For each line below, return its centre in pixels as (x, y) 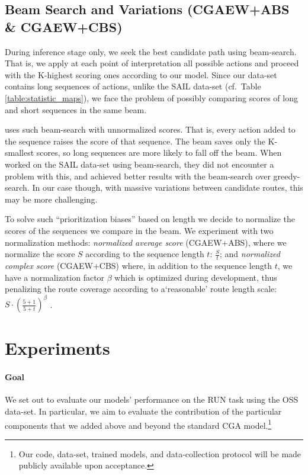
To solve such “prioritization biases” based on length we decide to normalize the (150, 219)
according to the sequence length (145, 254)
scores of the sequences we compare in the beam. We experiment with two (139, 230)
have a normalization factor (55, 277)
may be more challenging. (51, 199)
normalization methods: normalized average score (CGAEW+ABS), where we (146, 242)
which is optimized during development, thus (196, 277)
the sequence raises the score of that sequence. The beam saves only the (135, 141)
